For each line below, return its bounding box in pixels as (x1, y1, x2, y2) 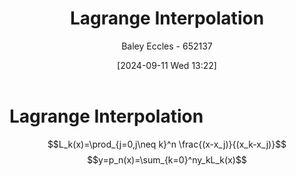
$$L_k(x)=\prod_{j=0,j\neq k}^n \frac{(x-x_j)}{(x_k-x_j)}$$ (47, 138, 287, 150)
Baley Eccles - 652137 (121, 40, 213, 52)
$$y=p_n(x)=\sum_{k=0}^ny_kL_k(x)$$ (87, 153, 247, 166)
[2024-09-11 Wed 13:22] (117, 59, 217, 71)
